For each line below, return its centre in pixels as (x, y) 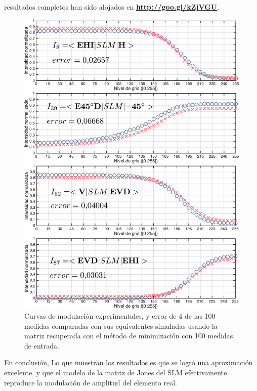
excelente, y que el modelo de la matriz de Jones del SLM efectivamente (116, 372)
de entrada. (42, 345)
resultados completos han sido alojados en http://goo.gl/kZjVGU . (112, 7)
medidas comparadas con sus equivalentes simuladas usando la (121, 325)
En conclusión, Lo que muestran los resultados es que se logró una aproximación (128, 362)
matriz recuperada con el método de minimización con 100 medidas (129, 336)
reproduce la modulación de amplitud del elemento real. (91, 382)
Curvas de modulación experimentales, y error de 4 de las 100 (120, 315)
